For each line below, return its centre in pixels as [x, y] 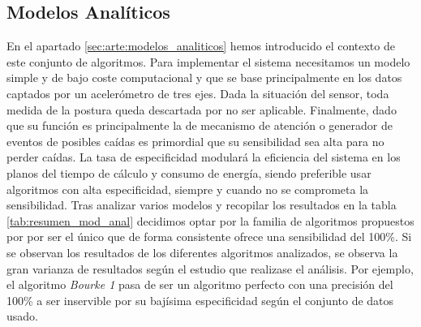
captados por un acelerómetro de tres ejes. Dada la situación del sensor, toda [198, 93]
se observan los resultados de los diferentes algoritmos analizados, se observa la [202, 252]
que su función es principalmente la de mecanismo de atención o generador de [200, 125]
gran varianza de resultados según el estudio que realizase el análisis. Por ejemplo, [210, 268]
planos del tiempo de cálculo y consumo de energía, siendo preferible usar [189, 172]
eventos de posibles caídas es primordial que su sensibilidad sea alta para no [195, 141]
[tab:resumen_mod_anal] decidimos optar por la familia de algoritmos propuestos [210, 220]
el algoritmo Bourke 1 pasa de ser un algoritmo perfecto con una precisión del [200, 284]
